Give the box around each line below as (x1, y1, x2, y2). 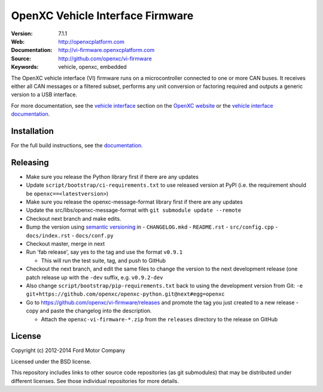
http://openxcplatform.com (58, 38, 125, 45)
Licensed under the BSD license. (11, 358, 92, 365)
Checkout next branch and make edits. (26, 215, 122, 222)
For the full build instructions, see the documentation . (11, 141, 143, 149)
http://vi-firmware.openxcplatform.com (58, 47, 155, 54)
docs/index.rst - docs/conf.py (26, 232, 114, 239)
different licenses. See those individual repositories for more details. (11, 377, 179, 384)
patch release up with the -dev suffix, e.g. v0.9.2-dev (26, 274, 164, 281)
